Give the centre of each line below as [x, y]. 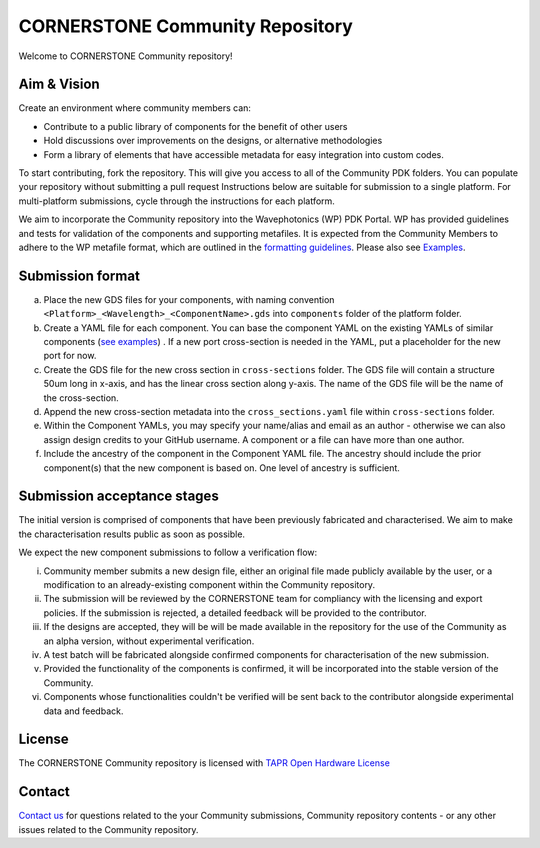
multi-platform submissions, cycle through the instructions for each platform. [176, 201]
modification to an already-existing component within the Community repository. [209, 585]
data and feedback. [83, 711]
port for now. [70, 356]
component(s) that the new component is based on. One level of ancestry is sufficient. [221, 467]
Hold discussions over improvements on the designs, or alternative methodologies [213, 141]
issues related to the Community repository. [108, 829]
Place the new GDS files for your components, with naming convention [189, 299]
